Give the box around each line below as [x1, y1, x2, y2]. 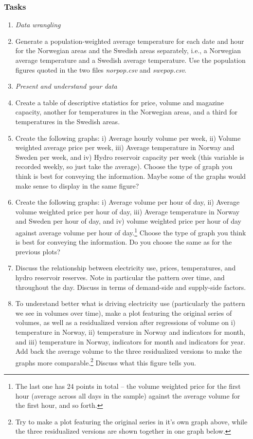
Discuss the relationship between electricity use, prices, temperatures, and [15, 263, 236, 273]
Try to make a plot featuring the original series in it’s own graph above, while [15, 416, 248, 426]
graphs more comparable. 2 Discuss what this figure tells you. [15, 356, 196, 367]
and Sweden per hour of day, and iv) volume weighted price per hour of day [15, 216, 241, 226]
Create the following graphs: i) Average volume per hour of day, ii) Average [15, 197, 240, 207]
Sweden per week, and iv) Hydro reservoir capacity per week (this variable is [15, 152, 244, 162]
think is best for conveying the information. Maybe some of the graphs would [15, 171, 246, 181]
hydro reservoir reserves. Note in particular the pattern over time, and [15, 272, 225, 282]
